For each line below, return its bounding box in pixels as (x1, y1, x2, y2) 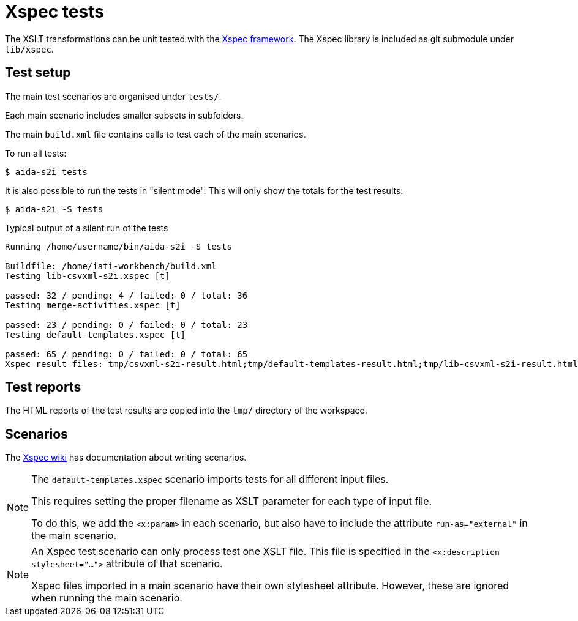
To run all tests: (5, 147, 67, 158)
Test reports (5, 379, 81, 395)
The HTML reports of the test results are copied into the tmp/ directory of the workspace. (5, 405, 367, 416)
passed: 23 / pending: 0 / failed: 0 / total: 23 (5, 319, 248, 330)
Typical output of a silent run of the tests (5, 222, 168, 233)
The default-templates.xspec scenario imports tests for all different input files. (31, 473, 389, 486)
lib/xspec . (5, 43, 54, 54)
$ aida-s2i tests (5, 166, 88, 177)
